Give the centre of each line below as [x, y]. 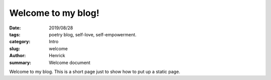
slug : [15, 48]
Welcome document [70, 63]
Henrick [57, 56]
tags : [15, 34]
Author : [18, 56]
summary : [20, 63]
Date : [15, 28]
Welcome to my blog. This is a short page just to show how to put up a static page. [95, 72]
